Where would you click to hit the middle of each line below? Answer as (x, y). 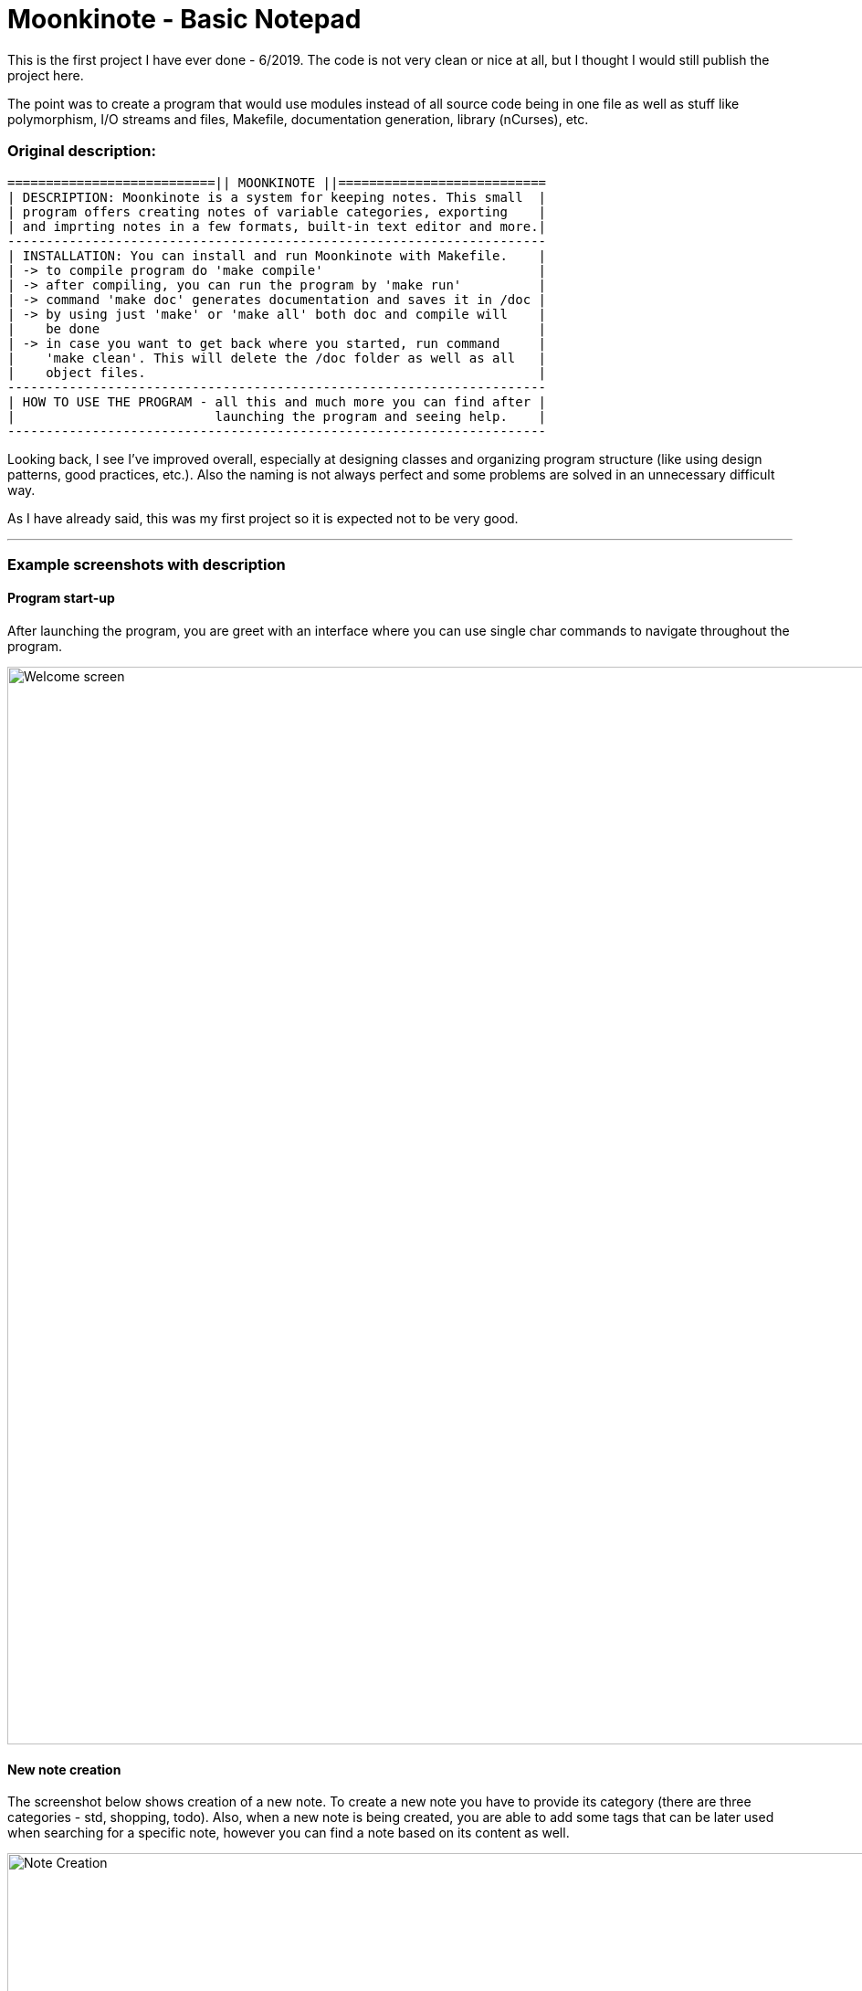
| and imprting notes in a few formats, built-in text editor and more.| (277, 226)
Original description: (82, 151)
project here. (46, 75)
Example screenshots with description (147, 564)
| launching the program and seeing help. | (277, 416)
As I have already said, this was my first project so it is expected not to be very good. (263, 518)
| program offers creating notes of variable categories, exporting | (277, 211)
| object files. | (277, 372)
